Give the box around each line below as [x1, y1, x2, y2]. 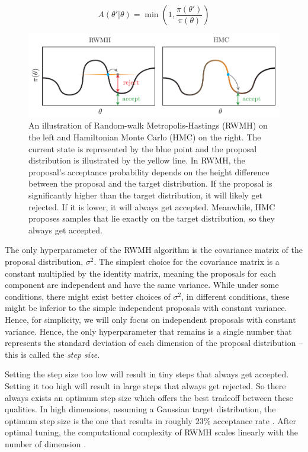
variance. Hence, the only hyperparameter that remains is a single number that [5, 325, 292, 337]
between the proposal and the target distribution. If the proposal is [28, 177, 272, 190]
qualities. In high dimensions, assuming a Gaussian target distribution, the [5, 403, 276, 415]
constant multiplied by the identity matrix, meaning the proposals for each [5, 267, 277, 279]
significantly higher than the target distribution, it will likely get [28, 189, 263, 201]
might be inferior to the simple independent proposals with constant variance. [5, 302, 287, 314]
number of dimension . [5, 437, 86, 450]
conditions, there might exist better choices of [5, 290, 171, 302]
